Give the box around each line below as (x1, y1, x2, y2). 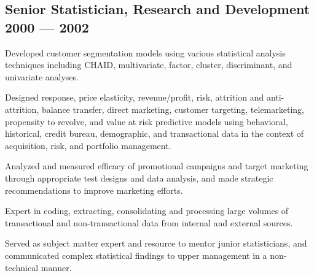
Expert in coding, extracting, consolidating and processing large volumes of (5, 204, 289, 217)
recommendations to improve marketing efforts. (5, 183, 183, 196)
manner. (41, 261, 72, 274)
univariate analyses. (5, 70, 79, 83)
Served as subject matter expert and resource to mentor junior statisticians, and (5, 237, 307, 250)
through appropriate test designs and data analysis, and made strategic (5, 171, 273, 184)
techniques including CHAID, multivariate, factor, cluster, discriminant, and (5, 58, 292, 71)
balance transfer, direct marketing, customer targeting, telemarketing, (41, 102, 304, 115)
